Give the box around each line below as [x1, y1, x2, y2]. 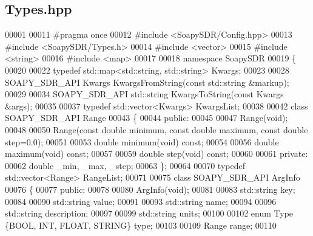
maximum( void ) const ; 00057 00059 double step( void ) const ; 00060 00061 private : [5, 147, 308, 160]
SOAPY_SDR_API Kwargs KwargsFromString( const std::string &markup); [5, 75, 289, 88]
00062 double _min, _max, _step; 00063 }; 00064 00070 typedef [5, 159, 245, 172]
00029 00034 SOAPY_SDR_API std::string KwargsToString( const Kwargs [5, 88, 284, 100]
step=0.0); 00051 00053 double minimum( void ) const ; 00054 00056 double [5, 135, 279, 148]
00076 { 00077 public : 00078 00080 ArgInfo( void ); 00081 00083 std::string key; [5, 182, 295, 195]
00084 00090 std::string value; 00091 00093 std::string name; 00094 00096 [5, 195, 277, 207]
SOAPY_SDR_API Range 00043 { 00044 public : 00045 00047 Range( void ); [5, 111, 288, 124]
